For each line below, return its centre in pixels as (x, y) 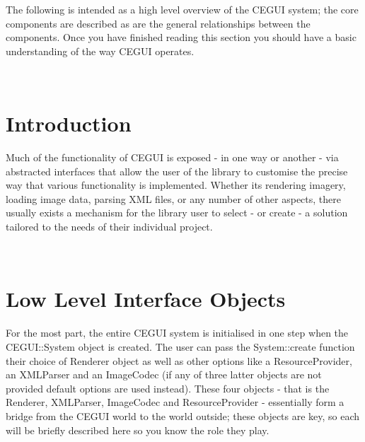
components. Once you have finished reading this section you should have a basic (181, 37)
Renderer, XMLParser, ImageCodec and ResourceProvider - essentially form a (175, 402)
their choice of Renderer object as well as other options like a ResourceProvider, (179, 360)
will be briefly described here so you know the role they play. (138, 430)
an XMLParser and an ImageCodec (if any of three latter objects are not (164, 374)
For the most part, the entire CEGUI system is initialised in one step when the (177, 333)
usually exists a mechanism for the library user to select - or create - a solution (177, 213)
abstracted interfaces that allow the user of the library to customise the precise (177, 171)
